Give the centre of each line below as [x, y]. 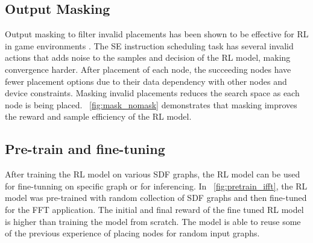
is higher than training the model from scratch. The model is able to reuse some [153, 221]
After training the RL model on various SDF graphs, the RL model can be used [153, 174]
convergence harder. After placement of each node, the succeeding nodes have [148, 69]
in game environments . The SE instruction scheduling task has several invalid [149, 45]
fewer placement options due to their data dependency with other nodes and [146, 81]
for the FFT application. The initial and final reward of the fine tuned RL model [154, 209]
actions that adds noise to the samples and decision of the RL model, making [148, 57]
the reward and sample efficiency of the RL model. [98, 116]
